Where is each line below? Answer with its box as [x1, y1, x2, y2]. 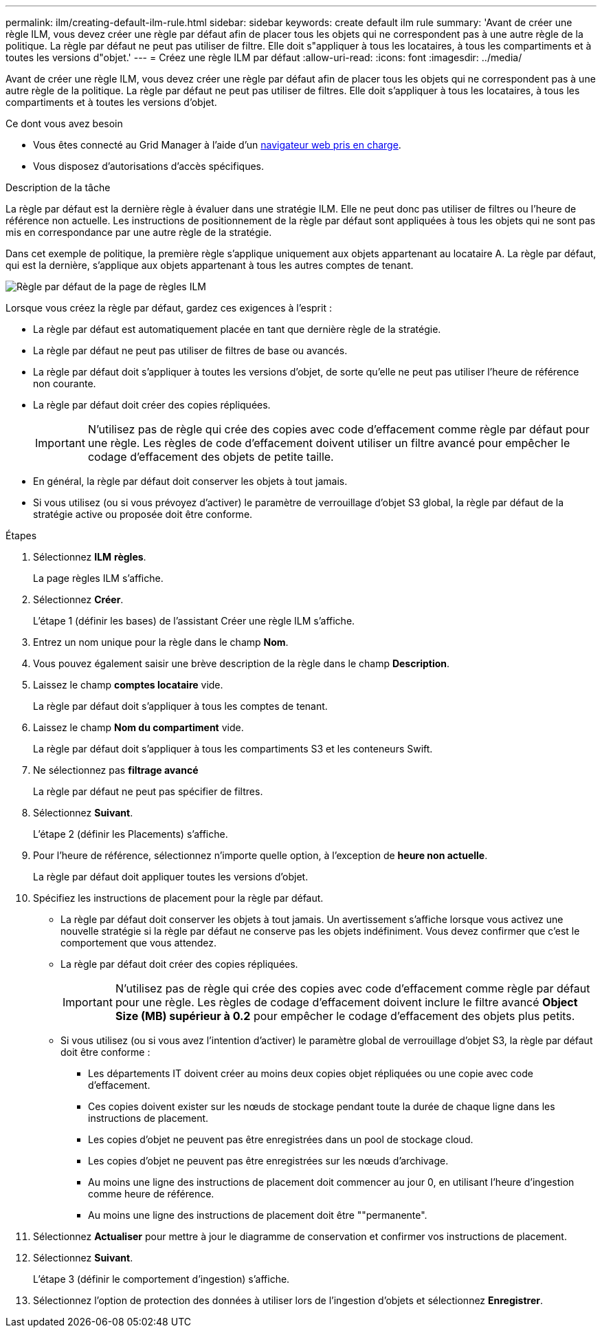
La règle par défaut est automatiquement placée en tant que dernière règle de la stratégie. [33, 323, 441, 335]
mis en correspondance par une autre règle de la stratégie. [5, 226, 272, 238]
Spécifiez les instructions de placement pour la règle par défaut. [33, 892, 324, 904]
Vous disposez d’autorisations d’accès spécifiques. [33, 160, 264, 172]
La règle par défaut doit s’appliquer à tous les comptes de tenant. [33, 700, 328, 712]
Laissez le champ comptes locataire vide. [33, 679, 223, 691]
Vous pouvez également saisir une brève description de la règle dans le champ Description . [33, 658, 450, 669]
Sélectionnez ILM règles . [33, 551, 146, 563]
